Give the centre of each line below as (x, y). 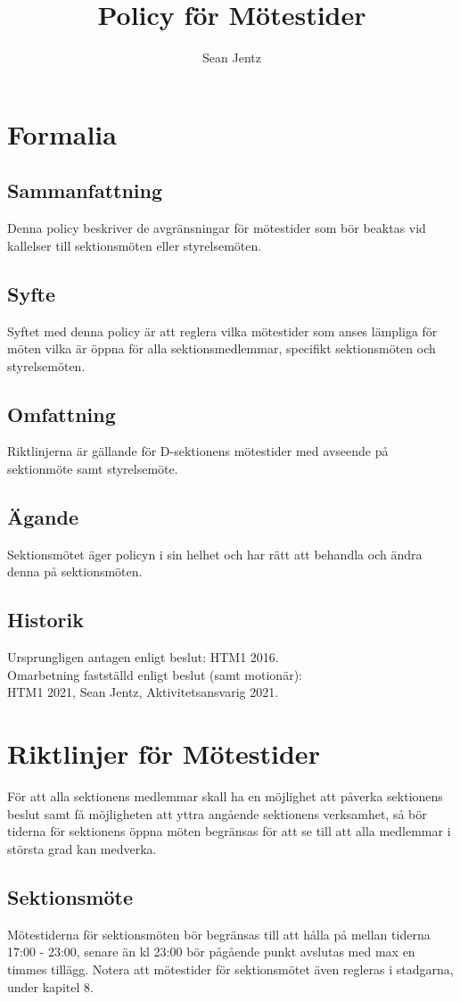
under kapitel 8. (50, 986)
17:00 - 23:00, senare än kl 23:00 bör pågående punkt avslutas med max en (211, 952)
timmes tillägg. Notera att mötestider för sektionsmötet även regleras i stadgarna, (230, 969)
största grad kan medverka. (82, 848)
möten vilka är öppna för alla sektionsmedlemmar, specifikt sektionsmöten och (222, 348)
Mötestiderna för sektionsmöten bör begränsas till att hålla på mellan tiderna (219, 934)
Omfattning (62, 414)
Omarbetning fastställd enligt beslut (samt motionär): (155, 674)
